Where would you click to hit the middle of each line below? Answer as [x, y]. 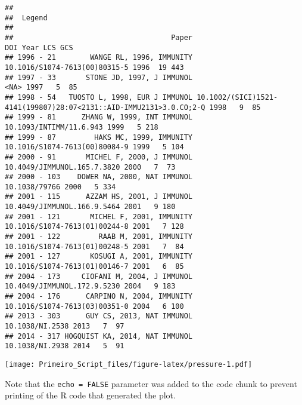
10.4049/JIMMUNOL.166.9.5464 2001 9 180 [90, 207]
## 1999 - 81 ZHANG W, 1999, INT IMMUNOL [99, 117]
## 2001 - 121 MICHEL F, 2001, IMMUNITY [99, 217]
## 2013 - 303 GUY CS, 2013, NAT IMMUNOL [99, 316]
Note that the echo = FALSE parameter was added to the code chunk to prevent [151, 383]
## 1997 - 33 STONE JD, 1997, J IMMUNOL [99, 77]
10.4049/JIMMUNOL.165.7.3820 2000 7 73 [90, 167]
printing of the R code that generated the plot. [90, 395]
